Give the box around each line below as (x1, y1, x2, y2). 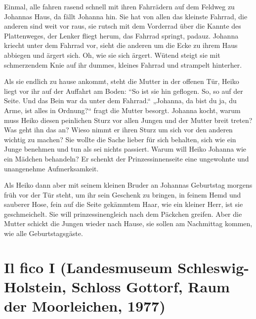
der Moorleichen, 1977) (4, 296, 166, 316)
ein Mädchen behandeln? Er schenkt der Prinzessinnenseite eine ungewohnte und (4, 153, 249, 163)
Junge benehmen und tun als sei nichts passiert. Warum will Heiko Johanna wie (4, 144, 247, 154)
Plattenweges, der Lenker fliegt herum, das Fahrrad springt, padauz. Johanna (4, 30, 239, 40)
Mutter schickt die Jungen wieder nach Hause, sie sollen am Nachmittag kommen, (4, 218, 253, 229)
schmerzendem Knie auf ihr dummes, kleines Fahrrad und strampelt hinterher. (4, 59, 242, 70)
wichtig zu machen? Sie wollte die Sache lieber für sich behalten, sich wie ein (4, 134, 236, 144)
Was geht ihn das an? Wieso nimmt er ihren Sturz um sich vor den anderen (4, 124, 233, 135)
